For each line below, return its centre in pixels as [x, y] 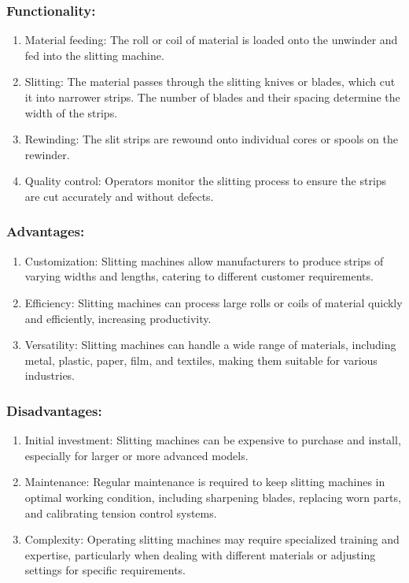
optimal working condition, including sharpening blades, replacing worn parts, [213, 497]
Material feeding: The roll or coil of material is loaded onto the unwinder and [211, 40]
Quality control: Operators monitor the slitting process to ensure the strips [206, 181]
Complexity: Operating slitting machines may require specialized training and [212, 539]
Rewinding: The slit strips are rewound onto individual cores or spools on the [211, 139]
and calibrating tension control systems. [121, 512]
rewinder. [47, 154]
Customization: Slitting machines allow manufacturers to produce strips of [204, 260]
